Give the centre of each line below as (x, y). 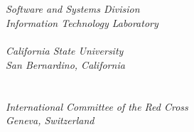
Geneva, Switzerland (50, 120)
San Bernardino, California (65, 64)
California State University (65, 51)
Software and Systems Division (73, 9)
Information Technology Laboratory (82, 22)
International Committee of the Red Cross (97, 106)
